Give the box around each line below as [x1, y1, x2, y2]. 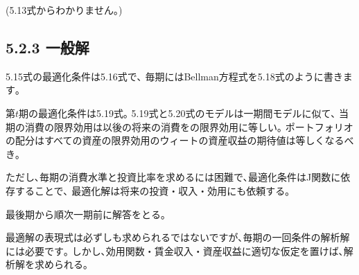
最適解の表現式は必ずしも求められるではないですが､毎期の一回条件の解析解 [6, 230, 350, 245]
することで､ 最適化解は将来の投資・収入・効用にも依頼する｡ [15, 183, 290, 197]
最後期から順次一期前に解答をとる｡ [6, 206, 166, 221]
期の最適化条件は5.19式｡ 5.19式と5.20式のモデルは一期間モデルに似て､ [19, 105, 336, 120]
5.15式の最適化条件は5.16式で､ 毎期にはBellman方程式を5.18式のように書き [6, 69, 343, 83]
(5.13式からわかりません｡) [6, 3, 123, 17]
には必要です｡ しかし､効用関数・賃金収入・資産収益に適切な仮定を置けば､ [6, 243, 344, 258]
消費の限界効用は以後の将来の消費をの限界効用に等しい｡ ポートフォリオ [24, 119, 353, 134]
